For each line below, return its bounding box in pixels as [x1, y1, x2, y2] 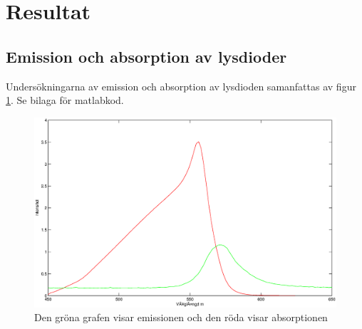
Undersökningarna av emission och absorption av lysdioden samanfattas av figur [6, 78, 356, 93]
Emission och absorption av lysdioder [6, 45, 287, 67]
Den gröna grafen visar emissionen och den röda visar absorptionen [34, 310, 328, 325]
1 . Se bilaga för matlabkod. [6, 93, 124, 108]
